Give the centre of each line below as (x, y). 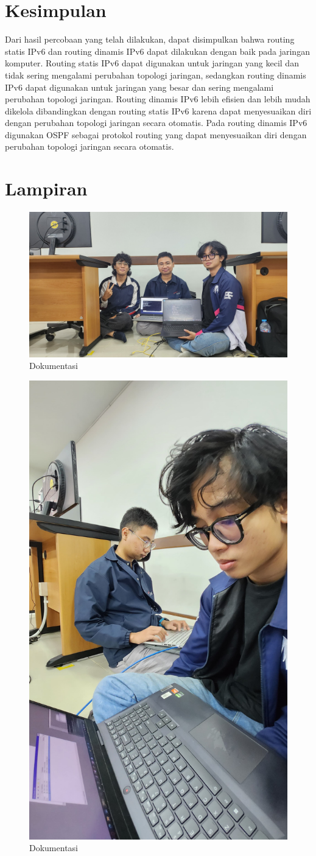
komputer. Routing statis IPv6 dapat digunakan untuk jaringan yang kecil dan (152, 63)
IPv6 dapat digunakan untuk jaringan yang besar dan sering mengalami (139, 87)
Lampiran (46, 188)
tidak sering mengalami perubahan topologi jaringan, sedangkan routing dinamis (156, 75)
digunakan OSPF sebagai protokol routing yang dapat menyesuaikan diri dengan (156, 134)
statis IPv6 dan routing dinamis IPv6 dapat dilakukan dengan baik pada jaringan (157, 51)
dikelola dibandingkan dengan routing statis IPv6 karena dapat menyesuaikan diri (158, 111)
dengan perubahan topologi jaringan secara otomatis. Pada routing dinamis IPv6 (156, 123)
